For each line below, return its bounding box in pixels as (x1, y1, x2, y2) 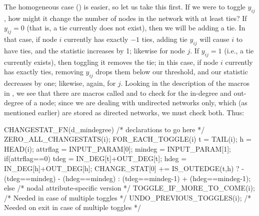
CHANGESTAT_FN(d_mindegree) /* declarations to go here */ (4, 124, 205, 134)
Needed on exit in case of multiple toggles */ (4, 202, 141, 213)
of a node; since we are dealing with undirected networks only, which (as (25, 97, 247, 108)
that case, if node (4, 34, 57, 44)
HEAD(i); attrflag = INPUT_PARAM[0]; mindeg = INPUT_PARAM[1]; (4, 143, 231, 154)
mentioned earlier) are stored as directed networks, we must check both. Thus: (4, 107, 244, 117)
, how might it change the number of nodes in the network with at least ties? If (4, 12, 247, 23)
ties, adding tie (141, 34, 187, 44)
